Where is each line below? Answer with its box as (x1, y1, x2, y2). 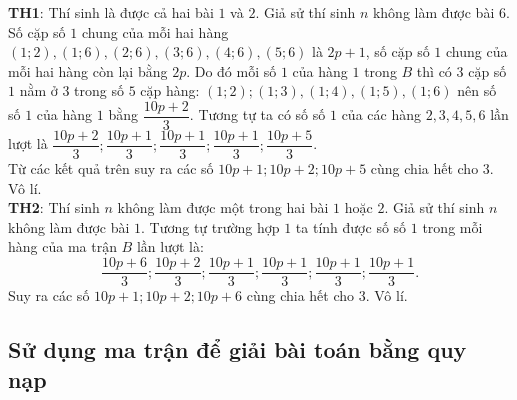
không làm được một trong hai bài (117, 197, 329, 218)
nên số (457, 80, 497, 101)
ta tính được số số (295, 216, 407, 237)
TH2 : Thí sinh (8, 197, 100, 218)
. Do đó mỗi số (186, 60, 277, 81)
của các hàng (341, 104, 421, 125)
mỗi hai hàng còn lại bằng (8, 60, 168, 81)
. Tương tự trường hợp (141, 216, 280, 237)
